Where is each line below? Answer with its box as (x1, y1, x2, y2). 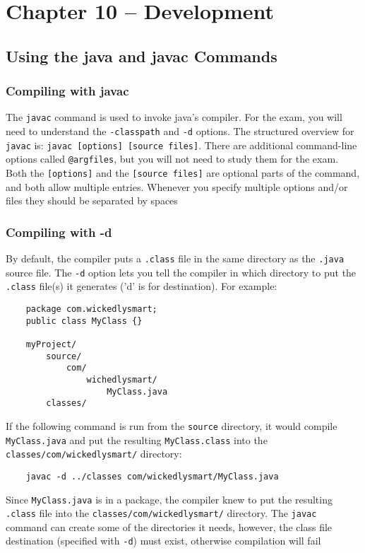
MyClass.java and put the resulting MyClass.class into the (6, 432, 268, 447)
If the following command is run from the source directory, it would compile (6, 418, 337, 433)
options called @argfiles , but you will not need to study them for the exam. (6, 151, 339, 166)
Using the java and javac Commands (6, 45, 277, 66)
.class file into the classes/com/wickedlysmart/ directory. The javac (6, 506, 317, 520)
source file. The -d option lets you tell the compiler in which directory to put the (6, 264, 357, 279)
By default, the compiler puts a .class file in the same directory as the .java (6, 251, 345, 266)
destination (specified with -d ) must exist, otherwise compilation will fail (6, 533, 321, 548)
